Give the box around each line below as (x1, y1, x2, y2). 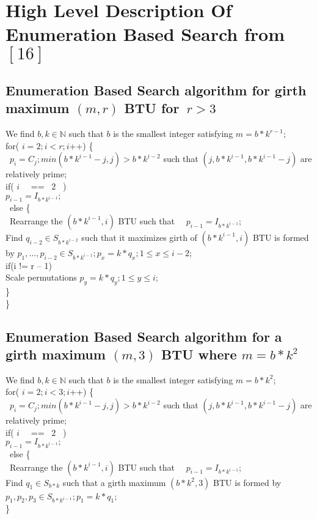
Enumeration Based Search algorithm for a (5, 326, 282, 345)
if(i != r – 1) (5, 259, 52, 271)
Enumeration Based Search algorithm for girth (5, 80, 307, 99)
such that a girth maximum (62, 476, 166, 488)
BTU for (124, 98, 180, 117)
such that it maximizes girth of (81, 230, 197, 243)
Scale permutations (5, 271, 77, 284)
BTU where (161, 345, 237, 364)
